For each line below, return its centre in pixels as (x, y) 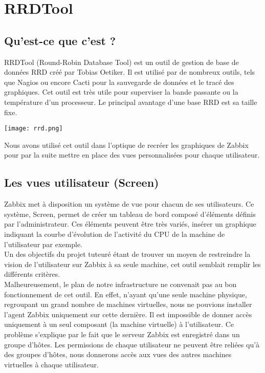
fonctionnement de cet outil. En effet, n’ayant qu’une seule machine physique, (126, 294)
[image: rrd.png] (34, 129)
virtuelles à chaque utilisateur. (51, 364)
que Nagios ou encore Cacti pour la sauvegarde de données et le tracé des (119, 82)
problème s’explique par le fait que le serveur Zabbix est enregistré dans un (122, 334)
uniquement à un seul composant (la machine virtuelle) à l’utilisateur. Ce (119, 324)
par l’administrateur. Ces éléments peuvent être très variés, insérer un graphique (130, 224)
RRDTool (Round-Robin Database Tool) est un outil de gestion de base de (122, 62)
